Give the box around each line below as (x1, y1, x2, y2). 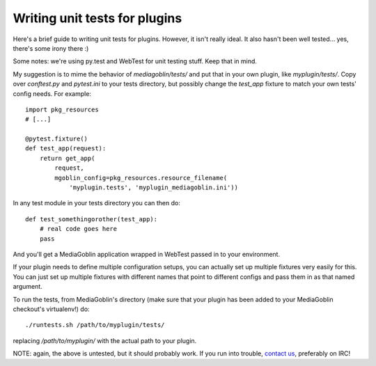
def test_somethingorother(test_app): (25, 215, 158, 223)
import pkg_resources (25, 105, 99, 113)
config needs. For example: (13, 89, 92, 97)
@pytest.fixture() (25, 135, 88, 143)
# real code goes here (39, 225, 118, 233)
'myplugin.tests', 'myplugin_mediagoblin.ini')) (69, 184, 238, 191)
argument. (13, 283, 43, 291)
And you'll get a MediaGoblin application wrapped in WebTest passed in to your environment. (13, 250, 281, 258)
